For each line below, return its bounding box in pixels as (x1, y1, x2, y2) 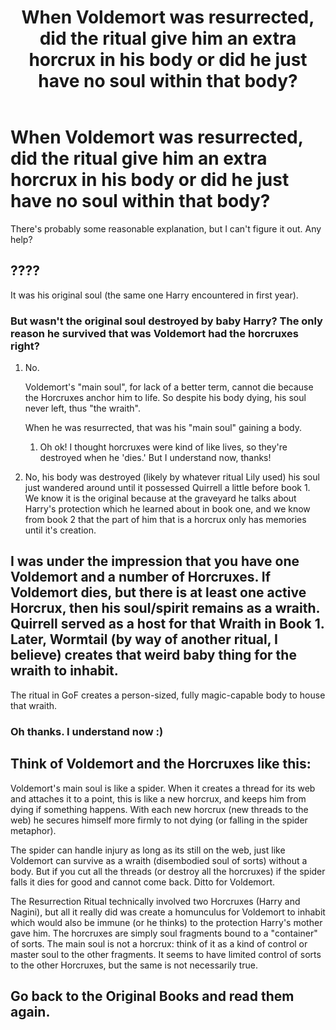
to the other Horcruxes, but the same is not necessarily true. (10, 959, 259, 971)
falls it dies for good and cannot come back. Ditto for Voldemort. (10, 876, 276, 888)
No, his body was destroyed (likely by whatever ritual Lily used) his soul (24, 471, 320, 483)
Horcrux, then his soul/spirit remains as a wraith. (10, 600, 320, 617)
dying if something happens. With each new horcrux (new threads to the (10, 803, 309, 815)
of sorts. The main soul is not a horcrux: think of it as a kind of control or (10, 937, 308, 950)
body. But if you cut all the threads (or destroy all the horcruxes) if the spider (10, 865, 326, 877)
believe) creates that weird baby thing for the (10, 647, 297, 664)
